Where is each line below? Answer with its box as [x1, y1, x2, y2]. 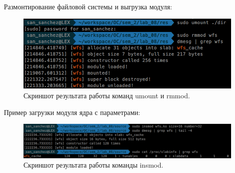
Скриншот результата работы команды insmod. [23, 160, 164, 170]
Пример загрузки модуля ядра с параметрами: [4, 107, 141, 117]
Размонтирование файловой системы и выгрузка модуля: [4, 1, 172, 11]
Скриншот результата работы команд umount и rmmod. [23, 90, 190, 100]
